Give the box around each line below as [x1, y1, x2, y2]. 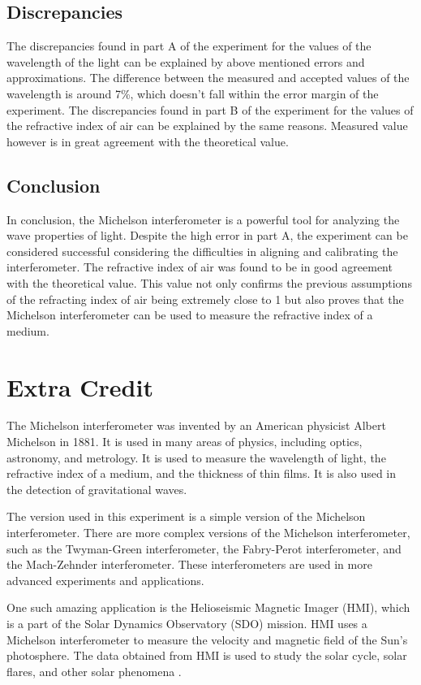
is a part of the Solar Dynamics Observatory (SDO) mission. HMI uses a [6, 614, 367, 631]
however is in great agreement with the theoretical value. [6, 132, 289, 150]
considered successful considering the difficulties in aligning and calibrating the [6, 242, 398, 259]
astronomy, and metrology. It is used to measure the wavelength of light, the [6, 449, 386, 466]
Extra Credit [6, 370, 153, 403]
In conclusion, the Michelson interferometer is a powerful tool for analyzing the [6, 210, 400, 228]
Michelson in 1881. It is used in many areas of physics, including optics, [6, 433, 363, 450]
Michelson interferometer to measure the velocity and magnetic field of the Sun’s [6, 631, 408, 648]
